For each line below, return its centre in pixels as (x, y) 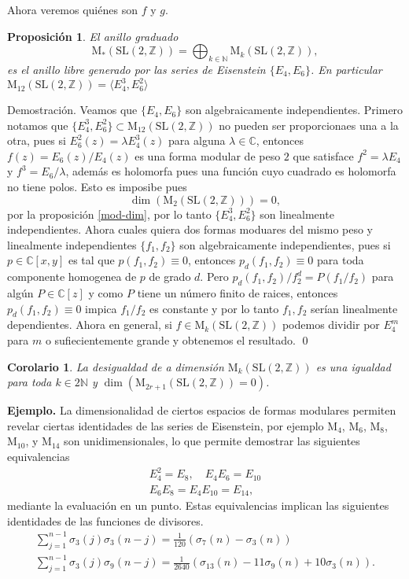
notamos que (38, 125)
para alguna (197, 140)
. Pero (214, 277)
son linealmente (297, 214)
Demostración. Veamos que (72, 110)
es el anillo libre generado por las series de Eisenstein (136, 69)
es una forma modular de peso (208, 155)
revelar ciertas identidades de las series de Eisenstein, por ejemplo (166, 425)
